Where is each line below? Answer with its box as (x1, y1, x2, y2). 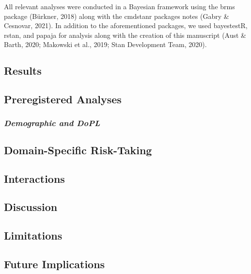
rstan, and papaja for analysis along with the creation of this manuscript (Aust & (4, 30, 246, 40)
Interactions (4, 171, 65, 186)
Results (4, 63, 42, 78)
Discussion (4, 199, 58, 214)
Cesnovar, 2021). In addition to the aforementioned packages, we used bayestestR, (4, 20, 248, 31)
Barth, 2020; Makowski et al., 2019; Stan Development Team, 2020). (4, 39, 207, 49)
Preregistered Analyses (4, 92, 122, 107)
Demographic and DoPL (4, 117, 100, 129)
